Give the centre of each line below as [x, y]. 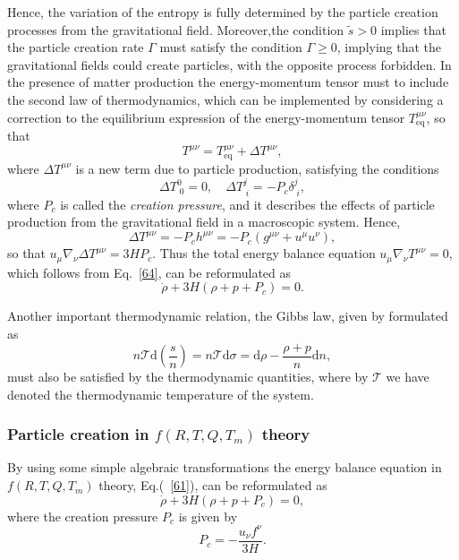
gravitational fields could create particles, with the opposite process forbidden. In [229, 64]
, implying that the [389, 47]
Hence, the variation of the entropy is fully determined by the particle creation [223, 12]
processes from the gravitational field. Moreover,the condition [176, 29]
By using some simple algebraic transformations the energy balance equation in [225, 467]
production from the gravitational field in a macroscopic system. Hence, [204, 222]
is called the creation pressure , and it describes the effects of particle [247, 204]
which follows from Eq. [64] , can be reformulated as [149, 272]
